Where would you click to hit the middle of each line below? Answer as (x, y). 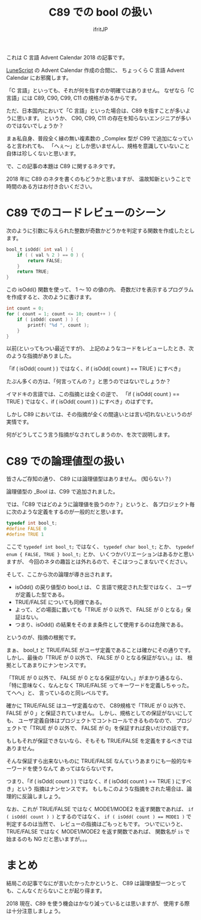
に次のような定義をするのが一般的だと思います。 (66, 512)
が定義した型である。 (41, 594)
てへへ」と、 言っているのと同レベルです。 (59, 693)
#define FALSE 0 (26, 529)
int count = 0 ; (25, 309)
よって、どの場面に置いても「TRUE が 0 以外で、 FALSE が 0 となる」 (100, 609)
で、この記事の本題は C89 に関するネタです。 (62, 166)
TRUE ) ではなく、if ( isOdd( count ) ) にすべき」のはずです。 (81, 402)
